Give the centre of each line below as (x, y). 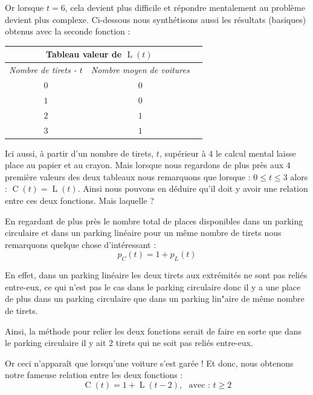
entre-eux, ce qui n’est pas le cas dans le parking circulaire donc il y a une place (153, 286)
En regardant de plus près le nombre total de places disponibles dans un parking (154, 220)
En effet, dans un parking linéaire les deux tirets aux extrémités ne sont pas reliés (156, 275)
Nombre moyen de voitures (140, 70)
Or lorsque (24, 7)
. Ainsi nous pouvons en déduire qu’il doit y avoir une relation (193, 188)
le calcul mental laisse (256, 153)
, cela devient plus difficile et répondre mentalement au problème (185, 7)
